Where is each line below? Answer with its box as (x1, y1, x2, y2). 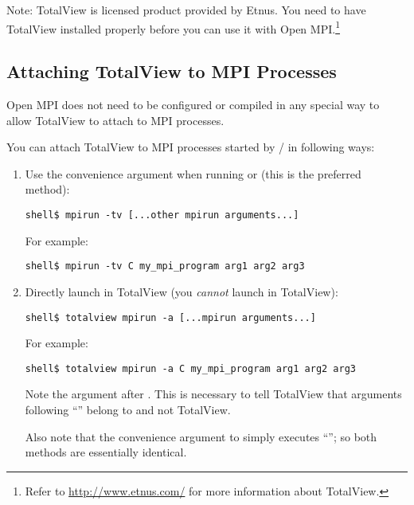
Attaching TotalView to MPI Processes (6, 59, 337, 84)
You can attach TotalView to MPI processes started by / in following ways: (6, 139, 375, 155)
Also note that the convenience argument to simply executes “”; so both (25, 428, 377, 444)
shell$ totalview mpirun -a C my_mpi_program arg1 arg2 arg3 (25, 362, 357, 374)
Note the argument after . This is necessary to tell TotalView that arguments (25, 386, 402, 402)
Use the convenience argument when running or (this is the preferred (25, 165, 361, 182)
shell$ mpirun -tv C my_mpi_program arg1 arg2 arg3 (25, 260, 305, 272)
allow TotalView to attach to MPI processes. (6, 112, 225, 128)
